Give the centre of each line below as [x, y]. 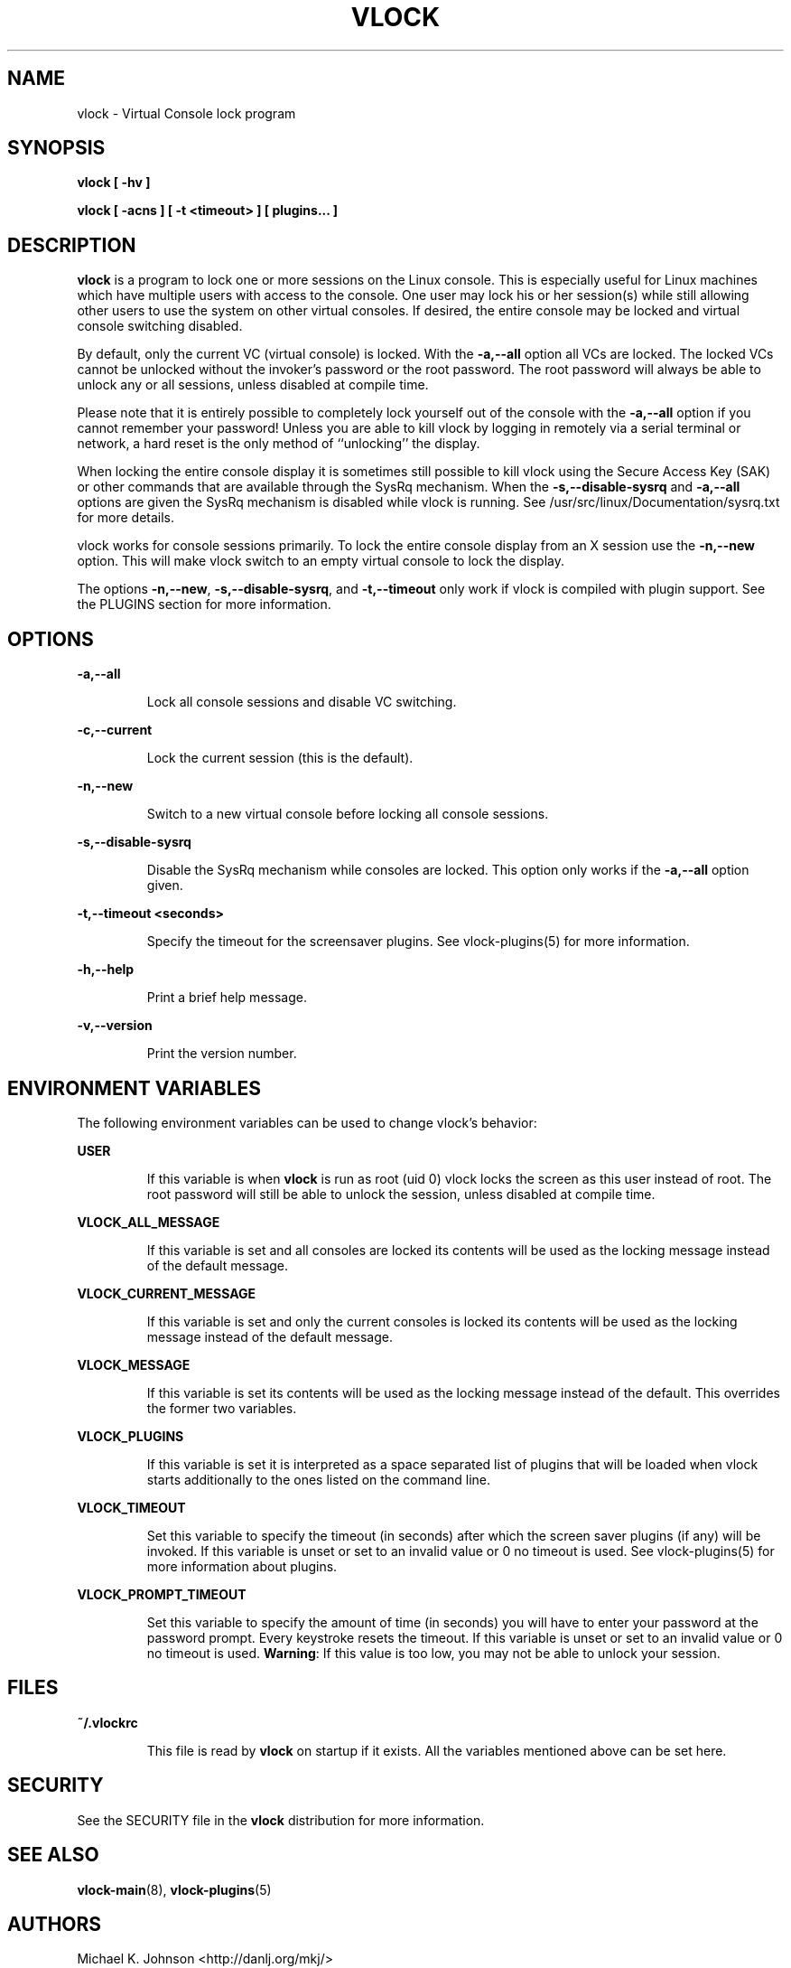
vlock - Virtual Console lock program [186, 113]
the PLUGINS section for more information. [204, 604]
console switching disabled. [160, 326]
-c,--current [115, 730]
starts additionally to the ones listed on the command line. [319, 1479]
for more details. [126, 518]
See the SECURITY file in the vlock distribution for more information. [281, 1820]
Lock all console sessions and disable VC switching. [302, 702]
